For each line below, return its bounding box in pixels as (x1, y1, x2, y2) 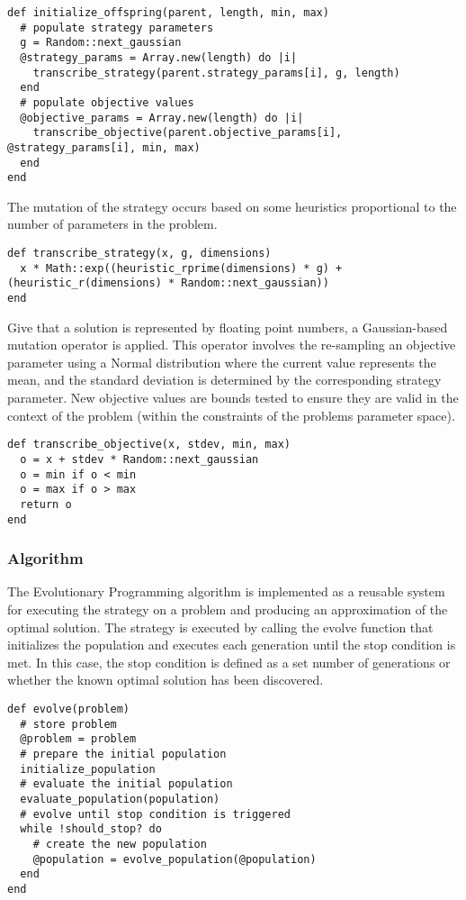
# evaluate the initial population (20, 777, 233, 791)
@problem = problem (20, 732, 137, 746)
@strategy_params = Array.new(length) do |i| (20, 50, 298, 64)
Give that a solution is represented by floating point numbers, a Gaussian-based (7, 317, 448, 336)
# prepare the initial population (20, 747, 227, 760)
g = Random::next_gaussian (20, 36, 182, 50)
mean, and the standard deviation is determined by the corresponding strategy (7, 370, 442, 389)
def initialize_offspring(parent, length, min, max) (7, 6, 329, 19)
